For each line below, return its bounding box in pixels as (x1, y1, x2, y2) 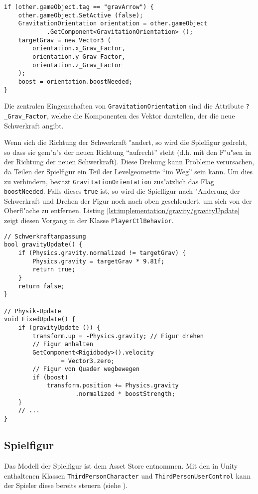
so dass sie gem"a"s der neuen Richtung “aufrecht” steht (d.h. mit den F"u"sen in (4, 146, 251, 157)
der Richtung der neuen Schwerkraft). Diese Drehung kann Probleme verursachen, (4, 156, 255, 167)
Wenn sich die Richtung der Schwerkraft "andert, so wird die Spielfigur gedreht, (4, 137, 247, 147)
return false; (18, 282, 65, 290)
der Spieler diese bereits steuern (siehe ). (4, 480, 128, 491)
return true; (32, 266, 76, 273)
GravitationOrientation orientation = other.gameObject (18, 20, 208, 27)
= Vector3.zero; (61, 357, 115, 365)
